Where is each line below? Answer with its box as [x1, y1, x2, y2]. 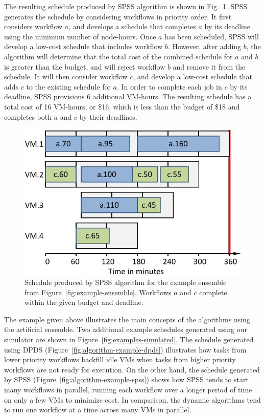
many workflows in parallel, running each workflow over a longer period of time [4, 384, 252, 394]
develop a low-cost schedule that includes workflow [4, 41, 163, 52]
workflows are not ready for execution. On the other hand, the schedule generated [4, 364, 260, 375]
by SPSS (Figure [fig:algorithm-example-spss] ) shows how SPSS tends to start [4, 374, 249, 385]
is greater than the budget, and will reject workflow [4, 61, 165, 72]
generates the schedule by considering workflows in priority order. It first [4, 11, 232, 21]
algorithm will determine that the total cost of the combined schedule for [4, 51, 233, 61]
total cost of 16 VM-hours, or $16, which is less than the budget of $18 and [4, 101, 240, 112]
